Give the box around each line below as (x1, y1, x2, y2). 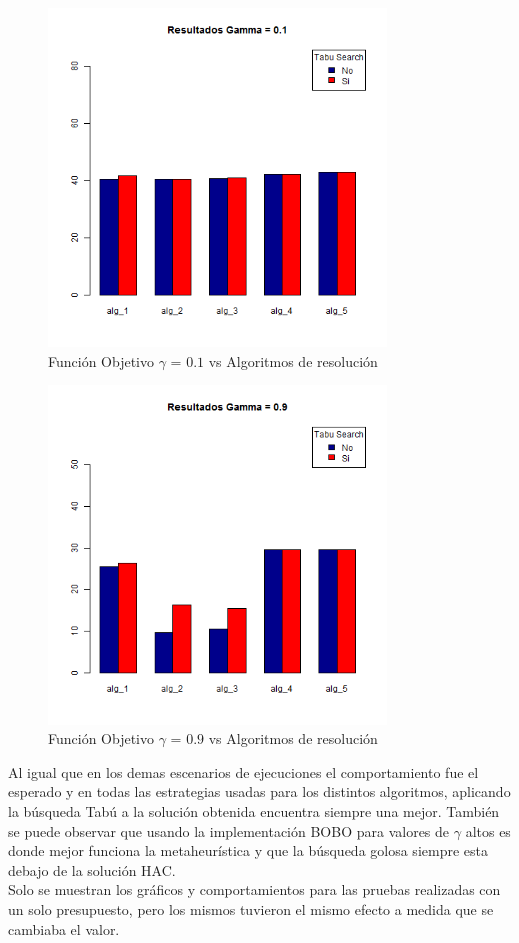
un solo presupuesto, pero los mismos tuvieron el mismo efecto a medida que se (8, 898, 494, 919)
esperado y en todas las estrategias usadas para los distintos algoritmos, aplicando (8, 781, 511, 802)
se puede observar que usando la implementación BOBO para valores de (8, 820, 450, 841)
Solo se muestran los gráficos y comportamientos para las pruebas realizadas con (8, 879, 501, 900)
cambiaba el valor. (8, 918, 120, 939)
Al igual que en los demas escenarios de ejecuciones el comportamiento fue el (8, 761, 479, 782)
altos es (465, 820, 511, 841)
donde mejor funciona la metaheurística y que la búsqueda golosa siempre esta (8, 840, 488, 861)
